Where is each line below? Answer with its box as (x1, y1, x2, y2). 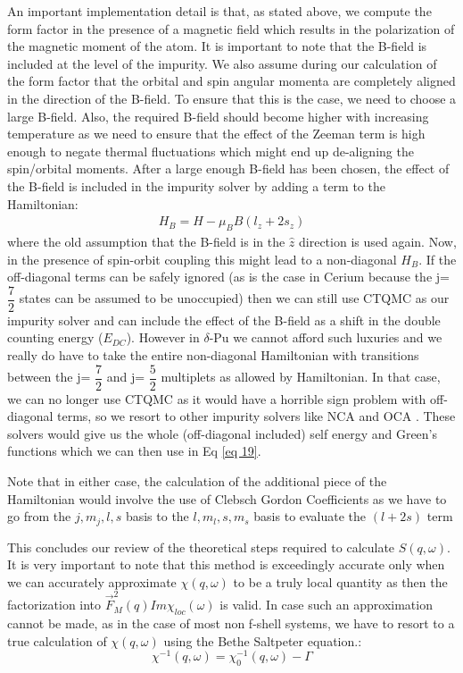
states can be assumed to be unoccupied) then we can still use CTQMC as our (19, 289, 450, 307)
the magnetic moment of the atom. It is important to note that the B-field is (7, 37, 427, 55)
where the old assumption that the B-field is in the (7, 231, 285, 250)
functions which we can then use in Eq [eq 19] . (7, 442, 261, 460)
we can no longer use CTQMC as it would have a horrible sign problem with (7, 389, 426, 408)
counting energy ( (7, 328, 103, 347)
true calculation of (7, 631, 107, 650)
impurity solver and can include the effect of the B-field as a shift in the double (7, 310, 441, 329)
